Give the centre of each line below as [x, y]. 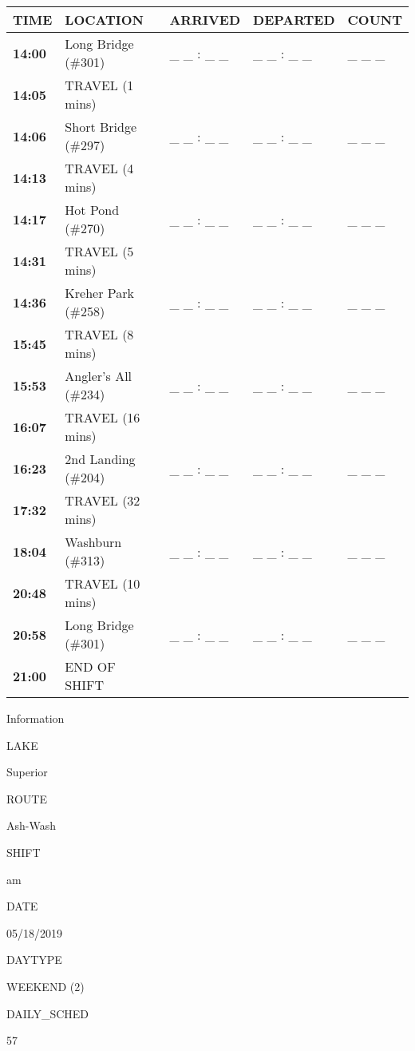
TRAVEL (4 [99, 168]
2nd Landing [100, 459]
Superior [27, 772]
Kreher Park [99, 293]
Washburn [93, 542]
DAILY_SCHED [48, 1013]
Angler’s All [99, 376]
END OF [90, 666]
